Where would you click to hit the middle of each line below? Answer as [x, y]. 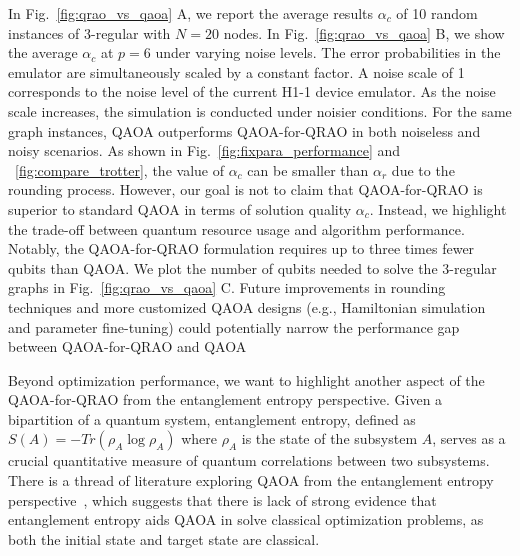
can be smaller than [308, 169]
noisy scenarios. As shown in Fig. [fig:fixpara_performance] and [204, 150]
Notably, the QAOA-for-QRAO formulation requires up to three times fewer [241, 248]
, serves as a [469, 438]
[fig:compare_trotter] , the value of [119, 169]
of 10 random [437, 13]
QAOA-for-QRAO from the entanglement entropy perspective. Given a [225, 399]
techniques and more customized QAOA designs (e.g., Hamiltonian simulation [247, 306]
